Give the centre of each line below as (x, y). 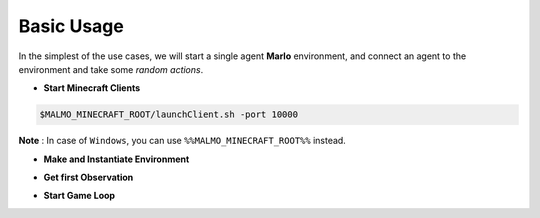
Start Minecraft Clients (91, 88)
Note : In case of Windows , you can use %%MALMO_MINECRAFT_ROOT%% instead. (182, 141)
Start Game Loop (79, 196)
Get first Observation (88, 177)
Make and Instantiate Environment (116, 159)
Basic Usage (71, 26)
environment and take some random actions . (111, 69)
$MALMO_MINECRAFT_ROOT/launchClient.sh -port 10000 (169, 114)
